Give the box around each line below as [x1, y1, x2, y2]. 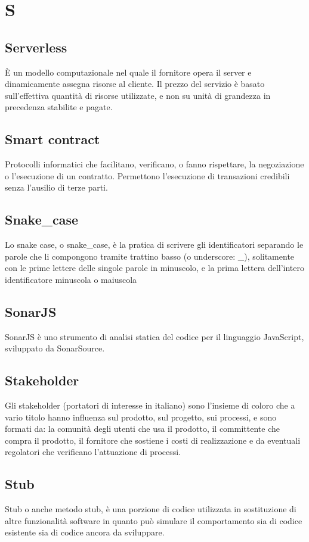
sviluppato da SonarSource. [5, 342, 105, 354]
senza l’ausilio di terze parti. [5, 181, 108, 194]
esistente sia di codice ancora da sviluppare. [5, 526, 165, 538]
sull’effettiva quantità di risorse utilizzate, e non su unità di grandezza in [5, 89, 271, 101]
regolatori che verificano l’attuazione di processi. [5, 446, 181, 458]
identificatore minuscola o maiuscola [5, 273, 137, 285]
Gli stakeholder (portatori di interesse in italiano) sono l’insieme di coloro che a [5, 399, 295, 412]
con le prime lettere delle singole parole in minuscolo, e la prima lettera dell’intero [5, 261, 305, 274]
